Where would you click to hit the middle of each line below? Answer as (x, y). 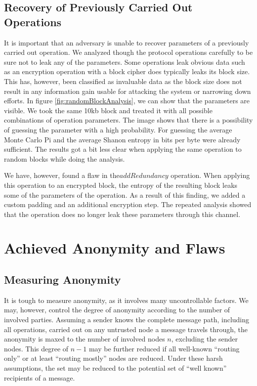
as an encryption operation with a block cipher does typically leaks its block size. (127, 71)
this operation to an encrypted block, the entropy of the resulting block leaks (121, 185)
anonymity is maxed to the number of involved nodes (85, 339)
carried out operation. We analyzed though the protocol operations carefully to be (128, 52)
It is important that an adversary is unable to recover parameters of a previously (127, 42)
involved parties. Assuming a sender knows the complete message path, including (127, 320)
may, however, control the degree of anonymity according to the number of (117, 310)
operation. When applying (210, 175)
